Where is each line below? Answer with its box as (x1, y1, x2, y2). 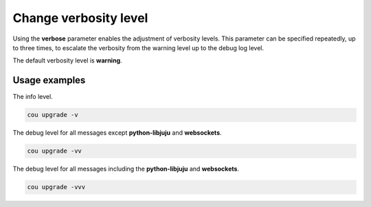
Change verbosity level (12, 10, 148, 25)
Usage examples (12, 74, 86, 86)
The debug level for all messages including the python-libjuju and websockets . (12, 165, 240, 173)
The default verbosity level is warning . (12, 56, 123, 65)
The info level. (12, 93, 53, 101)
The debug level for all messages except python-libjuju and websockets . (12, 129, 223, 137)
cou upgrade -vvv (27, 183, 86, 191)
